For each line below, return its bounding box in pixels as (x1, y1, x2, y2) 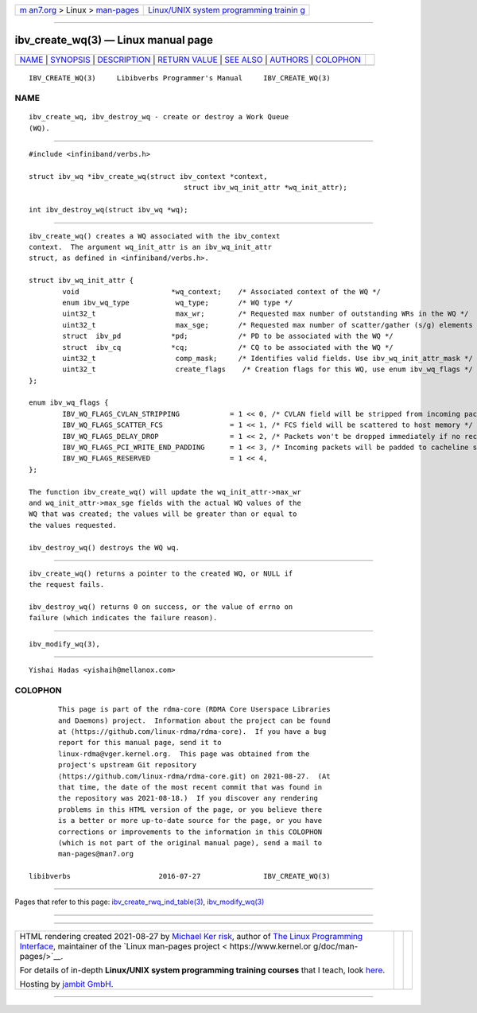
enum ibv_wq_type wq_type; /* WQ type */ (62, 298, 293, 307)
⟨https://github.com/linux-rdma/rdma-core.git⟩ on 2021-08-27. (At (58, 771, 331, 781)
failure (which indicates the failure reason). (29, 613, 218, 623)
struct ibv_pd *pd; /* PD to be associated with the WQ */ (62, 332, 394, 341)
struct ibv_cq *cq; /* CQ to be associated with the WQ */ (62, 343, 394, 351)
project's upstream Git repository (58, 760, 197, 770)
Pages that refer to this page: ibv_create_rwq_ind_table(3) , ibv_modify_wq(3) (14, 897, 265, 906)
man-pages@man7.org (58, 849, 134, 859)
